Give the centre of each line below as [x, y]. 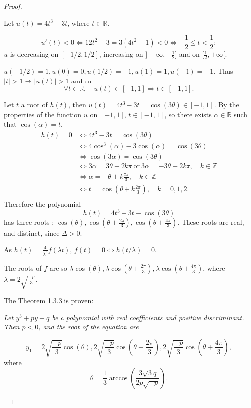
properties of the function [43, 114]
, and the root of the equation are [89, 327]
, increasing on [121, 54]
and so [81, 80]
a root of [34, 105]
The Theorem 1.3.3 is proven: [49, 300]
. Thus [223, 71]
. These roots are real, [211, 222]
